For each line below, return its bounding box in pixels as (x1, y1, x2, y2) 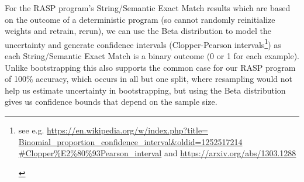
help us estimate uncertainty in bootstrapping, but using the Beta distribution (5, 84, 286, 96)
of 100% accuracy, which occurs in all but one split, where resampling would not (5, 73, 292, 85)
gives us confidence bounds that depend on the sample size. (5, 95, 217, 108)
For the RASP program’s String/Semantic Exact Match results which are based (5, 2, 291, 13)
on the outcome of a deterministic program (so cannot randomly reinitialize (5, 13, 275, 25)
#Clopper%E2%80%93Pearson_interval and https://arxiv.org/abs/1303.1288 (18, 147, 296, 159)
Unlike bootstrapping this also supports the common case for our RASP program (5, 61, 296, 73)
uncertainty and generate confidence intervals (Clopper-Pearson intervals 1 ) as (5, 36, 281, 50)
